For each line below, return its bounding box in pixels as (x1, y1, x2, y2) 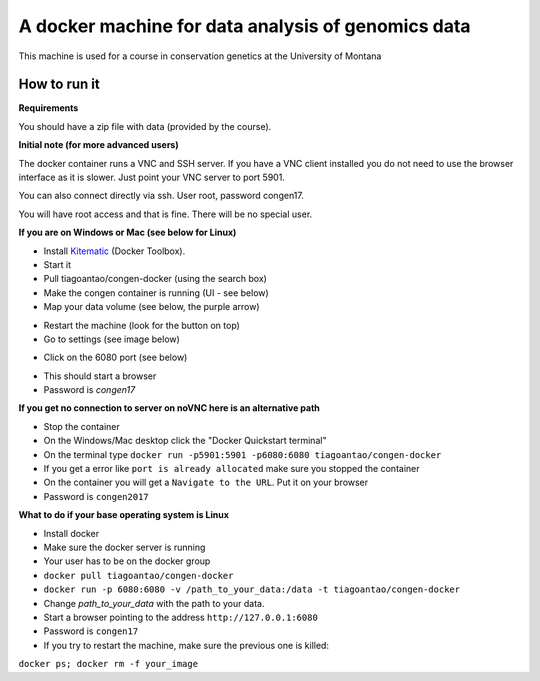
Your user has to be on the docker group (43, 555, 211, 567)
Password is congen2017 (43, 490, 149, 502)
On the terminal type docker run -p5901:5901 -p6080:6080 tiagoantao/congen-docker (43, 448, 442, 460)
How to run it (18, 76, 100, 93)
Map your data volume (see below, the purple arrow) (43, 301, 260, 313)
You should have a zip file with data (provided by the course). (18, 120, 272, 132)
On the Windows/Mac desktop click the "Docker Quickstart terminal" (43, 435, 327, 447)
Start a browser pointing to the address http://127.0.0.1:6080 (43, 611, 319, 623)
